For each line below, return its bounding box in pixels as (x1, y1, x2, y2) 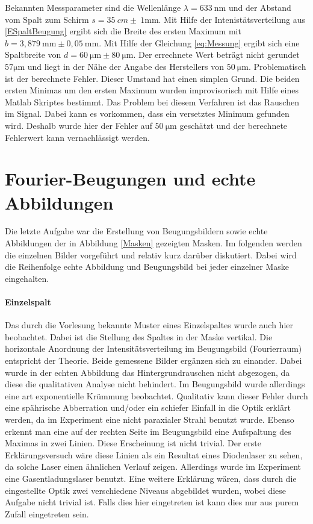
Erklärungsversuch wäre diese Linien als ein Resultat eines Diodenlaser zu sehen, (5, 448, 303, 461)
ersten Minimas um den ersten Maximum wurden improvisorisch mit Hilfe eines (5, 84, 299, 96)
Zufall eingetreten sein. (5, 507, 89, 520)
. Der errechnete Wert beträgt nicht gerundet (133, 48, 300, 61)
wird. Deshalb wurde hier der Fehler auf (5, 119, 152, 131)
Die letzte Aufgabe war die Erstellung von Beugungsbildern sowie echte (5, 225, 268, 237)
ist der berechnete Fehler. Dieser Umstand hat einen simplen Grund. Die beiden (5, 72, 300, 84)
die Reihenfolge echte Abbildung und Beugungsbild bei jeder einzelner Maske (5, 260, 289, 273)
